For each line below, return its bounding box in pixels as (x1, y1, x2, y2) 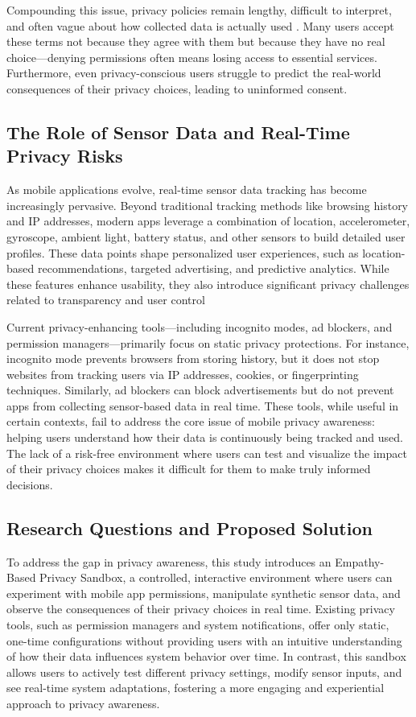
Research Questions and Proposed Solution (6, 515, 373, 540)
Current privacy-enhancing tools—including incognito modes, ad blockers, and (6, 318, 393, 335)
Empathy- (335, 553, 385, 570)
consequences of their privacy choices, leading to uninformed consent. (6, 80, 348, 97)
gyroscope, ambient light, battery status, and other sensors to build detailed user (6, 228, 406, 245)
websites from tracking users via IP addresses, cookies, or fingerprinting (6, 365, 359, 382)
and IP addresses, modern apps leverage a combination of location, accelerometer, (6, 212, 410, 229)
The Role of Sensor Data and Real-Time (6, 119, 350, 144)
